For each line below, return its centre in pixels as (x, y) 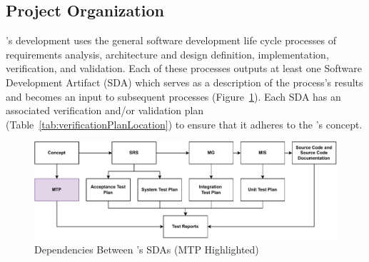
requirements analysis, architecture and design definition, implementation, (167, 54)
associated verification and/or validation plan (105, 110)
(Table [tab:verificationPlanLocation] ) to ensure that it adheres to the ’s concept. (184, 124)
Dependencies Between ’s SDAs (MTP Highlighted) (147, 249)
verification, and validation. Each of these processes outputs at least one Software (184, 68)
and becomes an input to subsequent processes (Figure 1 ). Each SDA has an (173, 96)
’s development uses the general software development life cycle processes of (171, 40)
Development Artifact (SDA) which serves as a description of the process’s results (184, 82)
